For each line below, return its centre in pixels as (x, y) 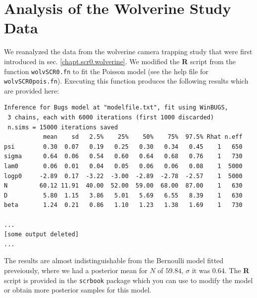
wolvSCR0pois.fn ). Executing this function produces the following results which (126, 81)
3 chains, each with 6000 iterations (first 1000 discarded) (111, 117)
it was (201, 270)
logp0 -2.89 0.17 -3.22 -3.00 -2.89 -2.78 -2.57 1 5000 (123, 176)
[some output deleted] (42, 235)
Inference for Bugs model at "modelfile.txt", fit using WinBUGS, (116, 108)
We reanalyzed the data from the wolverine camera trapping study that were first (128, 51)
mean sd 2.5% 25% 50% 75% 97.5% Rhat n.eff (143, 137)
